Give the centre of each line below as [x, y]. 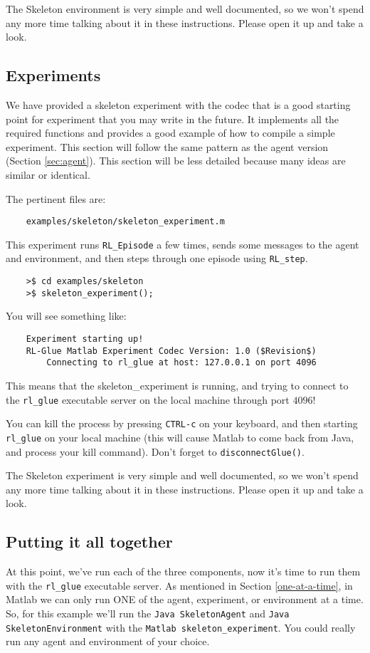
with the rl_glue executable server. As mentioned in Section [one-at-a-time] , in [179, 585]
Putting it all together [89, 542]
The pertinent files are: [56, 198]
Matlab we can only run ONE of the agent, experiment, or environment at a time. [185, 599]
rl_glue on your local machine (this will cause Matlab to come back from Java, [180, 437]
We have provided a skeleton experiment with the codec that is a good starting [178, 104]
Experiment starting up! [85, 339]
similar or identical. [48, 174]
